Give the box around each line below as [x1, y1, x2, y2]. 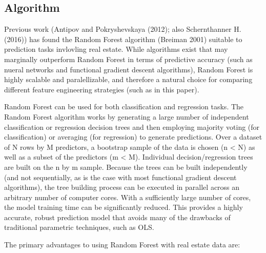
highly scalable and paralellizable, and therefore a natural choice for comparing [4, 74, 253, 85]
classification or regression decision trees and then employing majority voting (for [4, 121, 260, 132]
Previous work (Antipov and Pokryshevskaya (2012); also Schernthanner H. [4, 24, 241, 34]
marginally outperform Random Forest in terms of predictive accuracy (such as [4, 53, 253, 64]
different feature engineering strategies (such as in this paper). [4, 84, 199, 94]
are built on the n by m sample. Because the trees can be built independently [4, 161, 248, 172]
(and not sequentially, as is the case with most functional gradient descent [4, 171, 237, 182]
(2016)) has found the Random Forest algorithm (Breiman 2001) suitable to [4, 33, 242, 44]
